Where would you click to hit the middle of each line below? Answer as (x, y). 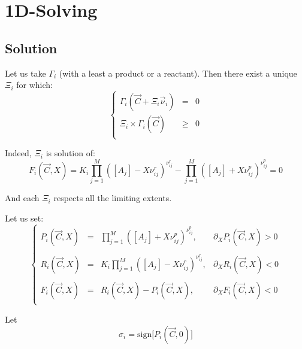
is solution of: (70, 153)
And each (22, 198)
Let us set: (24, 218)
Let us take (25, 73)
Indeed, (18, 153)
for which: (34, 85)
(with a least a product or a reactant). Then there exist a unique (178, 73)
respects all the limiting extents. (113, 198)
